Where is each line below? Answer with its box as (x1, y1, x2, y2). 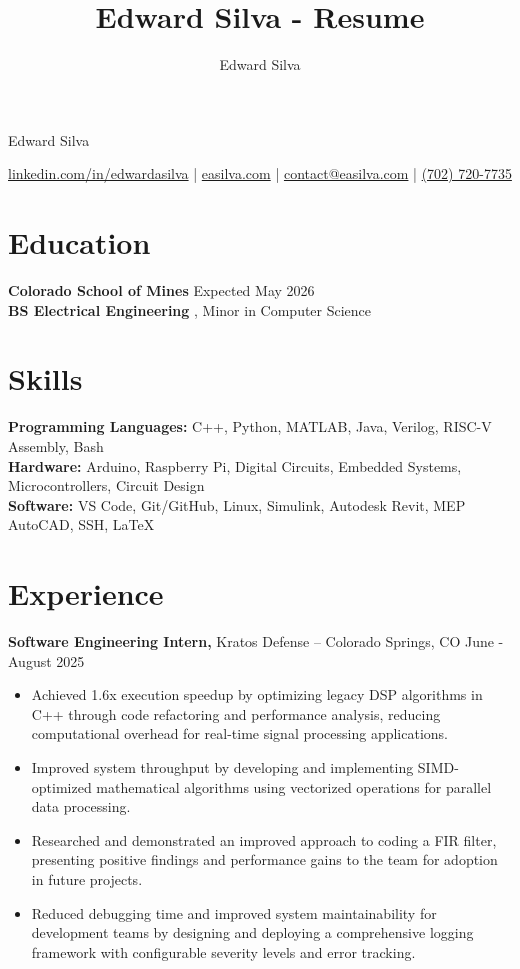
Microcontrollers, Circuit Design (8, 475, 205, 496)
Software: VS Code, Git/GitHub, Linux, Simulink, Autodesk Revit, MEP (8, 494, 466, 515)
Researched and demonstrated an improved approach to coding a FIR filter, (31, 829, 497, 850)
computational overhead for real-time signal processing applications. (31, 723, 449, 744)
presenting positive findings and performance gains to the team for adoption (31, 849, 498, 870)
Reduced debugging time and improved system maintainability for (31, 902, 437, 923)
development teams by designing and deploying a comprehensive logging (31, 922, 474, 943)
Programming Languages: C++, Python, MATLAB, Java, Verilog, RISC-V (8, 416, 492, 437)
